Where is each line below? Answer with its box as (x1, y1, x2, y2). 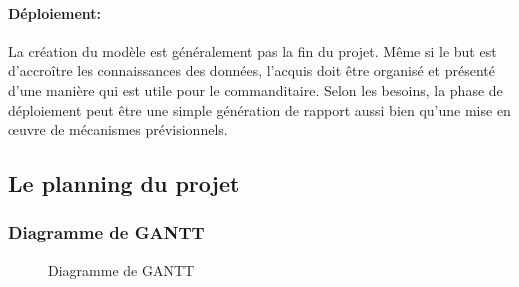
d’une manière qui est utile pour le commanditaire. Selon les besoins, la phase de (8, 79, 503, 100)
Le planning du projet (8, 168, 240, 199)
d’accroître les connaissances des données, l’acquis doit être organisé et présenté (8, 60, 495, 81)
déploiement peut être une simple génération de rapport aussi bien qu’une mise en (8, 99, 511, 120)
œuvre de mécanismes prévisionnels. (8, 119, 228, 140)
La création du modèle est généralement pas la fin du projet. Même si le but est (8, 40, 497, 61)
